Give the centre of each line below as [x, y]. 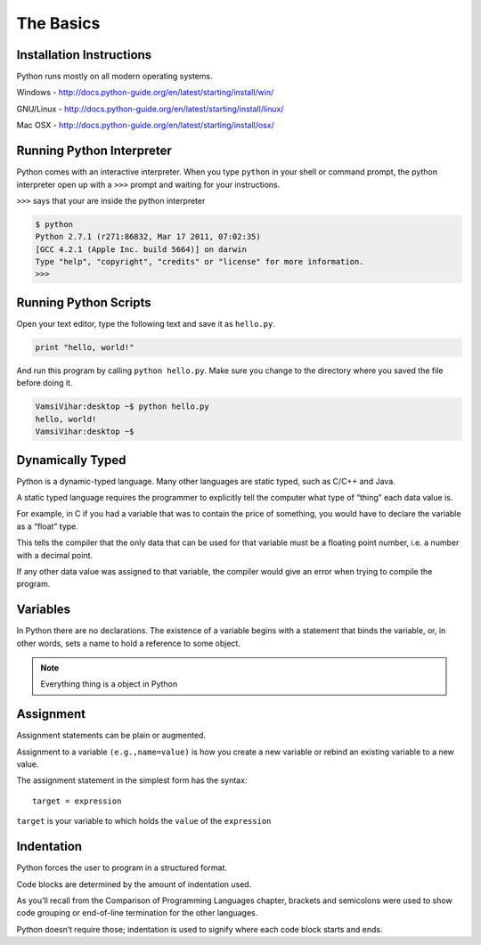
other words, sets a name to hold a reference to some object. [128, 643]
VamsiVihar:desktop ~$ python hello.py [122, 407]
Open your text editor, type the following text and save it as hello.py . [146, 323]
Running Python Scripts [84, 302]
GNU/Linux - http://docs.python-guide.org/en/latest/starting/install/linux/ [150, 109]
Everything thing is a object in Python [109, 684]
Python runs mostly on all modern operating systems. [114, 77]
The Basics [58, 23]
